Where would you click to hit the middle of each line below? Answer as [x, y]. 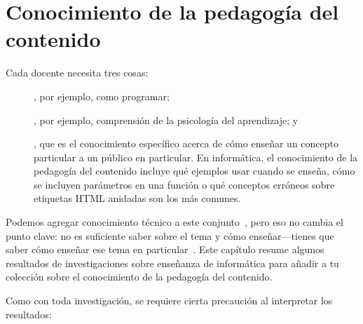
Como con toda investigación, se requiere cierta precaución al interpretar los [169, 301]
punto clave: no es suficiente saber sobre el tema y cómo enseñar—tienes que [170, 235]
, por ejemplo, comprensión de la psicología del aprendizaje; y [166, 120]
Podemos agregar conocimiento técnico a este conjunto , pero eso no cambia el [174, 222]
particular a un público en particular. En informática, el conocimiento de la [196, 157]
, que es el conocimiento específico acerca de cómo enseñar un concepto [186, 143]
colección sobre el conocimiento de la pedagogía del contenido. [139, 277]
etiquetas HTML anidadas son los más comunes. [137, 198]
